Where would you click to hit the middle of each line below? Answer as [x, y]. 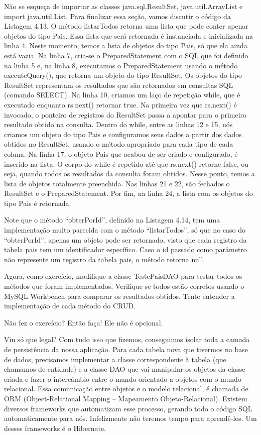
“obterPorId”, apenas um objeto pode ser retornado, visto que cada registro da [125, 239]
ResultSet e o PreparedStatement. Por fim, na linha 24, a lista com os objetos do [128, 193]
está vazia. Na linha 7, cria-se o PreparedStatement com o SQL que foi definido [126, 55]
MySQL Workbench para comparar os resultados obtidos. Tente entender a [119, 296]
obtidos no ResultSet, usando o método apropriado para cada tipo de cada [119, 144]
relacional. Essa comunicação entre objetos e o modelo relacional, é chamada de [126, 389]
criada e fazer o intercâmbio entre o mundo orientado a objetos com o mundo [123, 378]
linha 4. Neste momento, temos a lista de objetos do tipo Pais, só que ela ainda [126, 45]
